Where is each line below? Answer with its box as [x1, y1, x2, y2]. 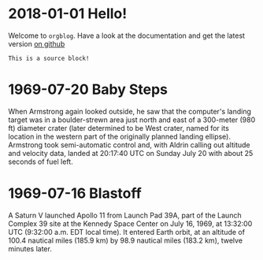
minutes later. [8, 243, 53, 253]
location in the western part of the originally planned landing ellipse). [8, 132, 231, 141]
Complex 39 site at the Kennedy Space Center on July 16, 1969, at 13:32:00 [8, 218, 253, 228]
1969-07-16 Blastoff [8, 184, 142, 202]
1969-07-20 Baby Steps [8, 80, 168, 98]
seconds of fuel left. [8, 157, 73, 166]
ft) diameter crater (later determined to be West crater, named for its [8, 123, 230, 132]
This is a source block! [8, 54, 90, 62]
